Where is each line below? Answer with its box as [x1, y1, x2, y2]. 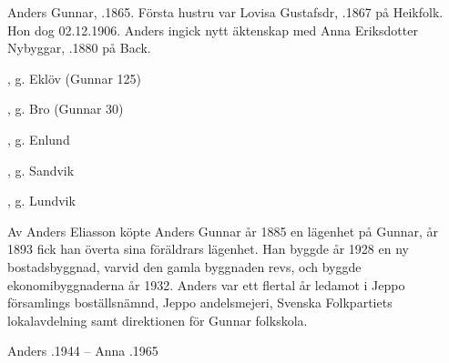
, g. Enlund [7, 129, 70, 148]
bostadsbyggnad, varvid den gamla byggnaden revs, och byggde [7, 257, 362, 276]
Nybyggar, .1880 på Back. [7, 38, 151, 57]
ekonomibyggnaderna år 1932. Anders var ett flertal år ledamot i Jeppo [7, 275, 405, 294]
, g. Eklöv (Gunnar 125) [7, 68, 141, 87]
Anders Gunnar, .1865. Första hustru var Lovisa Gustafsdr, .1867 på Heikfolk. [7, 3, 444, 21]
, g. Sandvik [7, 160, 75, 179]
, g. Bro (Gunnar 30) [7, 99, 124, 118]
